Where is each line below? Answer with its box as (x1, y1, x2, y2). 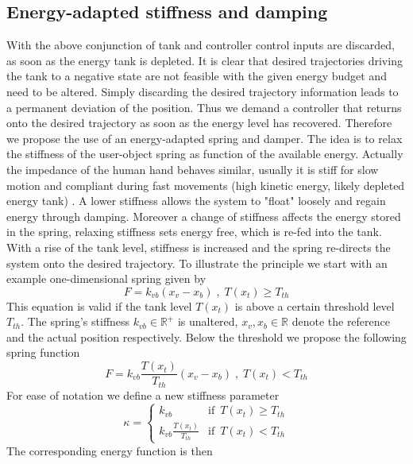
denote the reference (291, 313, 391, 330)
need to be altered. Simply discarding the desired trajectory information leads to (6, 83, 399, 99)
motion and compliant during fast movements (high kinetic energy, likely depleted (6, 176, 405, 193)
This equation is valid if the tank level (6, 297, 192, 314)
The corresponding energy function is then (6, 442, 213, 458)
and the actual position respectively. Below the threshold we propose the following (6, 328, 407, 345)
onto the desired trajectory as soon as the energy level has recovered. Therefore (6, 114, 392, 131)
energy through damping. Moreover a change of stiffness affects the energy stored (6, 207, 401, 224)
